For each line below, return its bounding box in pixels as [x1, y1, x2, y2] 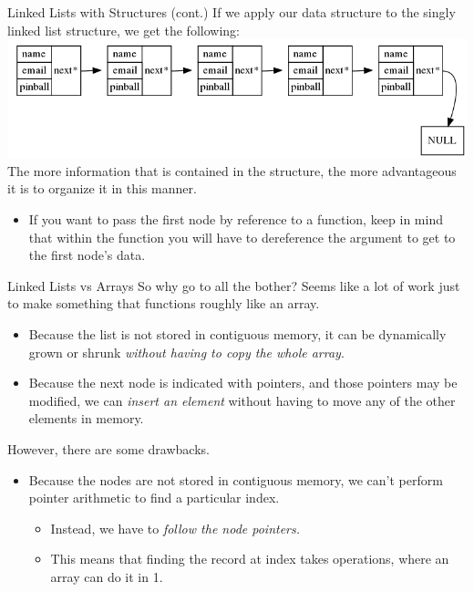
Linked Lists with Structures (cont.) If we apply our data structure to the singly [7, 3, 456, 21]
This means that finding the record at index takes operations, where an [50, 549, 449, 568]
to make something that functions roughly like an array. [7, 294, 320, 313]
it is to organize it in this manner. [7, 179, 197, 198]
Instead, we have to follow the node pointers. [50, 518, 301, 537]
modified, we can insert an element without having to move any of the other [28, 390, 456, 410]
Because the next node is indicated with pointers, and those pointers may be [28, 373, 458, 392]
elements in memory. [28, 409, 144, 428]
